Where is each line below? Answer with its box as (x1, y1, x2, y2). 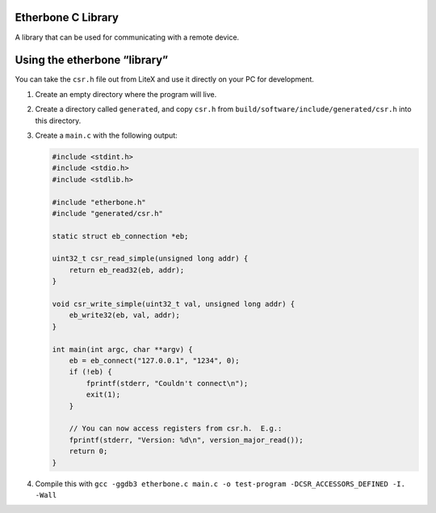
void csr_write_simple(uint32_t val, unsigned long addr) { (52, 299, 296, 309)
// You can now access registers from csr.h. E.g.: (69, 424, 283, 433)
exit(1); (86, 390, 121, 400)
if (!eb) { (69, 367, 112, 376)
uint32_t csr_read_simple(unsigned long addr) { (52, 254, 249, 263)
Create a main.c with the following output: (35, 130, 178, 140)
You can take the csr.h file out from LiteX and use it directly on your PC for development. (15, 74, 315, 84)
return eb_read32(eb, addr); (69, 265, 185, 274)
